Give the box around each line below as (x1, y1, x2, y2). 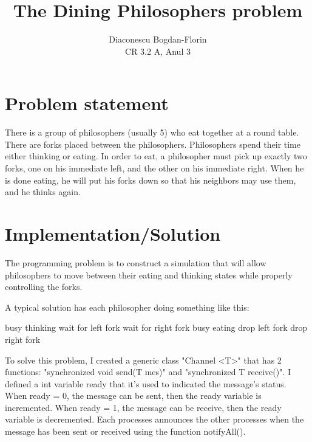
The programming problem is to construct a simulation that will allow (5, 256, 266, 269)
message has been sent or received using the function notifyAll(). (5, 425, 246, 438)
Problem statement (5, 91, 169, 116)
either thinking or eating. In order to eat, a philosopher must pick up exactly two (5, 150, 307, 162)
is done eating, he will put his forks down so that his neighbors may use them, (5, 173, 296, 186)
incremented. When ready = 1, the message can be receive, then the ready (5, 401, 282, 413)
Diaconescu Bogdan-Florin (109, 33, 207, 46)
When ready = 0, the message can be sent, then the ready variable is (5, 389, 262, 402)
